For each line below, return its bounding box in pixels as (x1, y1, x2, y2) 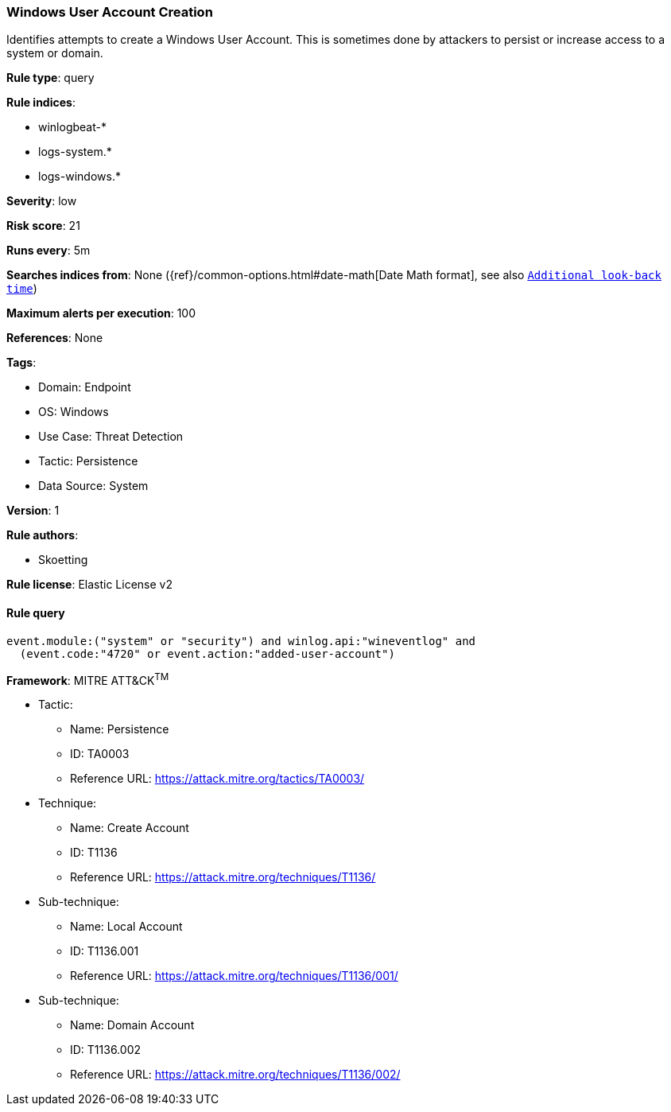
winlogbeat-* (38, 120, 107, 134)
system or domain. (6, 46, 103, 60)
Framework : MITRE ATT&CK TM (6, 671, 169, 687)
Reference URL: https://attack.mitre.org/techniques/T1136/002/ (70, 1067, 401, 1082)
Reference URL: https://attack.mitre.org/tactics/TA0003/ (70, 772, 365, 786)
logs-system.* (38, 145, 112, 159)
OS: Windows (38, 405, 109, 419)
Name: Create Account (70, 821, 189, 835)
